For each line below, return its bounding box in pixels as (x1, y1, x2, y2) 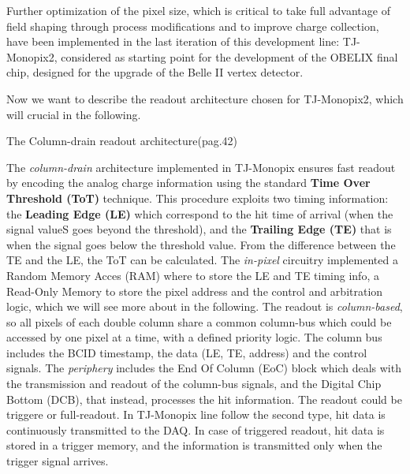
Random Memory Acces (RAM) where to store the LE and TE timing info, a (6, 267, 379, 283)
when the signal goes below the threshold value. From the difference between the (6, 236, 396, 252)
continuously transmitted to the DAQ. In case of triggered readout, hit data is (6, 421, 385, 438)
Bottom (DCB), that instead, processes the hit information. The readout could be (6, 390, 402, 407)
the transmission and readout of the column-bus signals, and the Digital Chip (6, 375, 382, 392)
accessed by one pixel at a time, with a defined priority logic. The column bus (6, 329, 382, 345)
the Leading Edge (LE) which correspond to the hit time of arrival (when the (6, 205, 393, 222)
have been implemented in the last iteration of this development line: (6, 33, 340, 50)
